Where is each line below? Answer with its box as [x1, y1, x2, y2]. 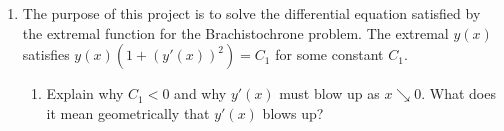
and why [174, 83, 227, 104]
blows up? [262, 102, 324, 123]
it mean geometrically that [46, 102, 210, 123]
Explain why [46, 83, 124, 104]
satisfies [22, 44, 70, 65]
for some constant [275, 44, 384, 65]
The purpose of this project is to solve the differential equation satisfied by [22, 3, 481, 23]
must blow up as [279, 83, 380, 104]
